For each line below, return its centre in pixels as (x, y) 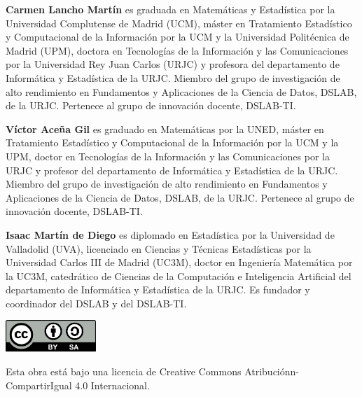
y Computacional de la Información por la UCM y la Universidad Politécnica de (177, 37)
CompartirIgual (39, 385)
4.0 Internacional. (112, 385)
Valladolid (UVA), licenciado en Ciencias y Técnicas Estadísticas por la (159, 248)
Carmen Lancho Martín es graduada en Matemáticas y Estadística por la (170, 9)
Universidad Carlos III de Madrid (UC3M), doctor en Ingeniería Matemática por (179, 262)
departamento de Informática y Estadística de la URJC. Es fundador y (158, 290)
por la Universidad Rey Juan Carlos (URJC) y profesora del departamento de (173, 64)
